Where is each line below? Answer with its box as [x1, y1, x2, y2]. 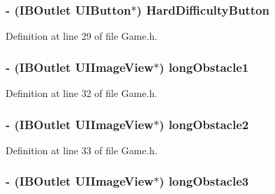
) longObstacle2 [159, 115, 249, 133]
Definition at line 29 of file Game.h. [6, 29, 158, 43]
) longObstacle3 [159, 172, 249, 190]
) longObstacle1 [159, 58, 249, 75]
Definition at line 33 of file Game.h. [6, 142, 158, 157]
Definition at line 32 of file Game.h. [6, 86, 158, 100]
